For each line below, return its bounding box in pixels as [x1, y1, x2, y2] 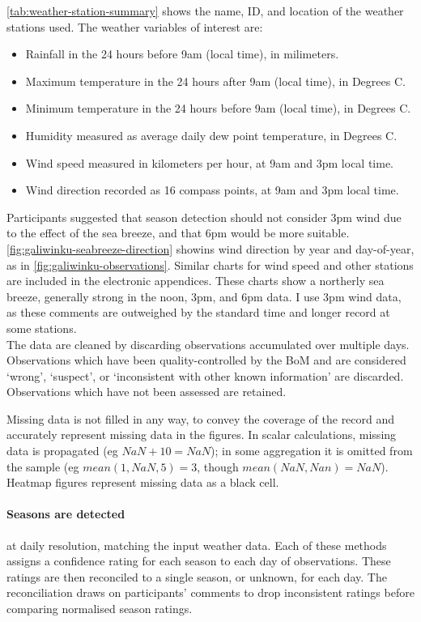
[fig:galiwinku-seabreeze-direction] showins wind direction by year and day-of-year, [6, 240, 415, 257]
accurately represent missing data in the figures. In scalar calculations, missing [6, 426, 397, 443]
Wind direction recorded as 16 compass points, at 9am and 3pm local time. [25, 181, 399, 198]
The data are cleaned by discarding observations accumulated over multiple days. [6, 335, 410, 352]
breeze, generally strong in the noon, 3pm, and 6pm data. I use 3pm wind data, [6, 288, 402, 305]
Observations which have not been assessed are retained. [6, 383, 287, 400]
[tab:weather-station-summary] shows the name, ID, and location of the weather [6, 2, 404, 19]
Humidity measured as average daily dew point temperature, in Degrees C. [25, 126, 398, 143]
